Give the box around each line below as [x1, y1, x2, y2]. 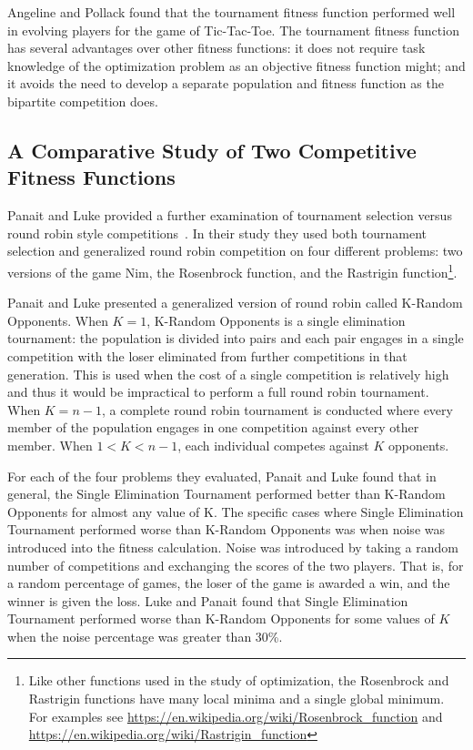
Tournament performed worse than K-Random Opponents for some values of [7, 609, 435, 628]
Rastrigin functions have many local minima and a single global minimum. [28, 689, 445, 708]
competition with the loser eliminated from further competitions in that [7, 346, 408, 365]
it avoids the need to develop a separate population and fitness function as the [7, 74, 444, 93]
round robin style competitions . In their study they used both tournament [7, 223, 427, 242]
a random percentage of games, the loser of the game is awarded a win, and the [7, 573, 450, 593]
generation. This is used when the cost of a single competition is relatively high [7, 364, 449, 383]
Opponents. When [7, 310, 108, 329]
